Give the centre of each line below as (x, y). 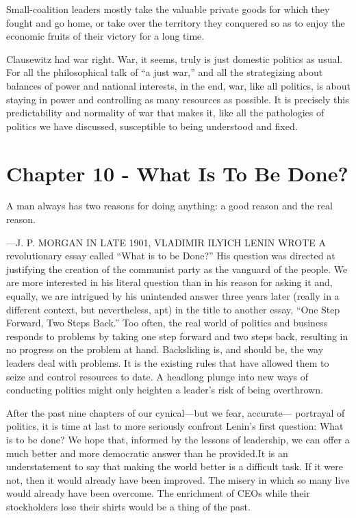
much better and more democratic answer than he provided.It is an (147, 453)
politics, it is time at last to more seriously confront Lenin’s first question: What (175, 426)
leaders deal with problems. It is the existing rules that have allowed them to (168, 363)
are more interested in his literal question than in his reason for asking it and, (169, 282)
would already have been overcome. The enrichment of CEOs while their (158, 493)
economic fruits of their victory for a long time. (105, 36)
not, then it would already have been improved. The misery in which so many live (178, 479)
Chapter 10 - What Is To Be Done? (177, 173)
